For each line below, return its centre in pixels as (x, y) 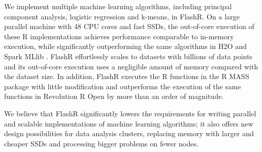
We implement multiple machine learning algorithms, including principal (118, 6)
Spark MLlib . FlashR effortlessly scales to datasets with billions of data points (128, 56)
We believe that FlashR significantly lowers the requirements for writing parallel (130, 113)
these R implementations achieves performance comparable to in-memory (119, 36)
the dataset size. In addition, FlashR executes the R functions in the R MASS (127, 76)
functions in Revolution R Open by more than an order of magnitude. (114, 96)
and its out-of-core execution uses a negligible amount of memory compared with (131, 66)
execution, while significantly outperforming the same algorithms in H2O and (126, 46)
